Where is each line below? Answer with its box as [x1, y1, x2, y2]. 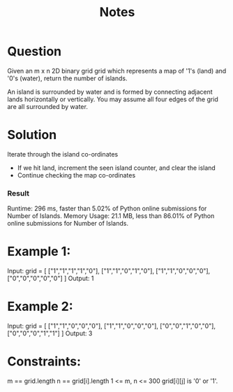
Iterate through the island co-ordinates [7, 150, 119, 158]
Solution [7, 127, 57, 143]
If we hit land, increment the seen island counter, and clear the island [17, 164, 216, 172]
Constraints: [7, 354, 82, 370]
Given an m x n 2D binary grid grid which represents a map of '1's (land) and [7, 66, 227, 75]
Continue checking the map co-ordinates [17, 170, 136, 179]
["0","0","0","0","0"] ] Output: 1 [7, 274, 94, 283]
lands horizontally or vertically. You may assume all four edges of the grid [7, 95, 218, 103]
